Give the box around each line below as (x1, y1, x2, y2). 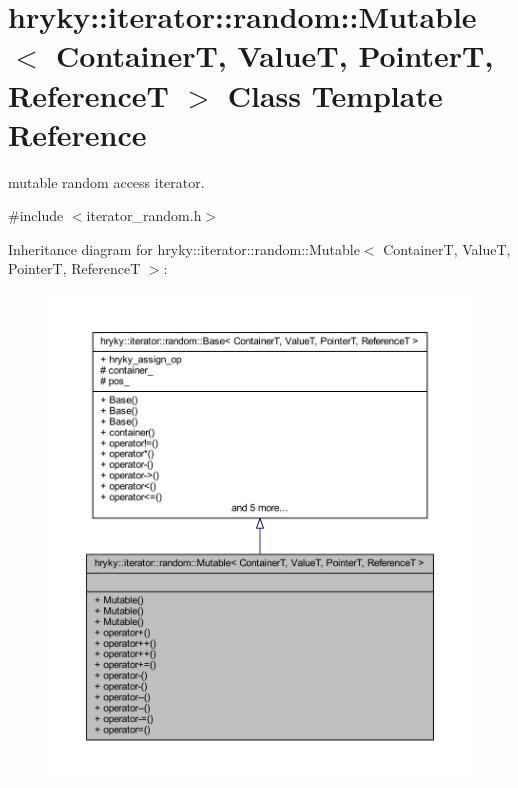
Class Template (227, 74, 443, 115)
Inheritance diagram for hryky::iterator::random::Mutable (8, 238, 360, 259)
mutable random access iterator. (8, 171, 205, 192)
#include (8, 205, 64, 226)
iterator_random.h (86, 205, 202, 226)
